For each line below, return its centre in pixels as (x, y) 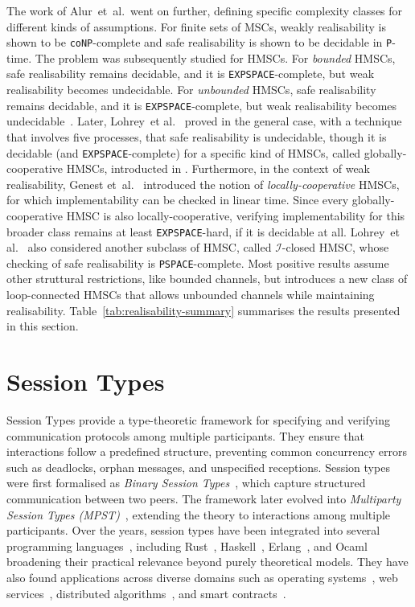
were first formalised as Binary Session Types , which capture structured (186, 483)
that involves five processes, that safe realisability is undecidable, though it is (197, 136)
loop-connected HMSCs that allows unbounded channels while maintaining (191, 295)
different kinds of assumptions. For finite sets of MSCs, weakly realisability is (196, 26)
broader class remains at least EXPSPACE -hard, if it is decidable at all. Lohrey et (203, 231)
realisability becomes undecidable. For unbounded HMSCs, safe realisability (191, 90)
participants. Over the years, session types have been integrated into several (193, 530)
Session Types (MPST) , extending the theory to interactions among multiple (199, 514)
